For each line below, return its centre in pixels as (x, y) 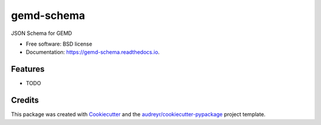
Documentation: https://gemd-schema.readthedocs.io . (93, 52)
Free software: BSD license (59, 44)
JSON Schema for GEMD (42, 33)
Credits (25, 100)
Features (28, 69)
